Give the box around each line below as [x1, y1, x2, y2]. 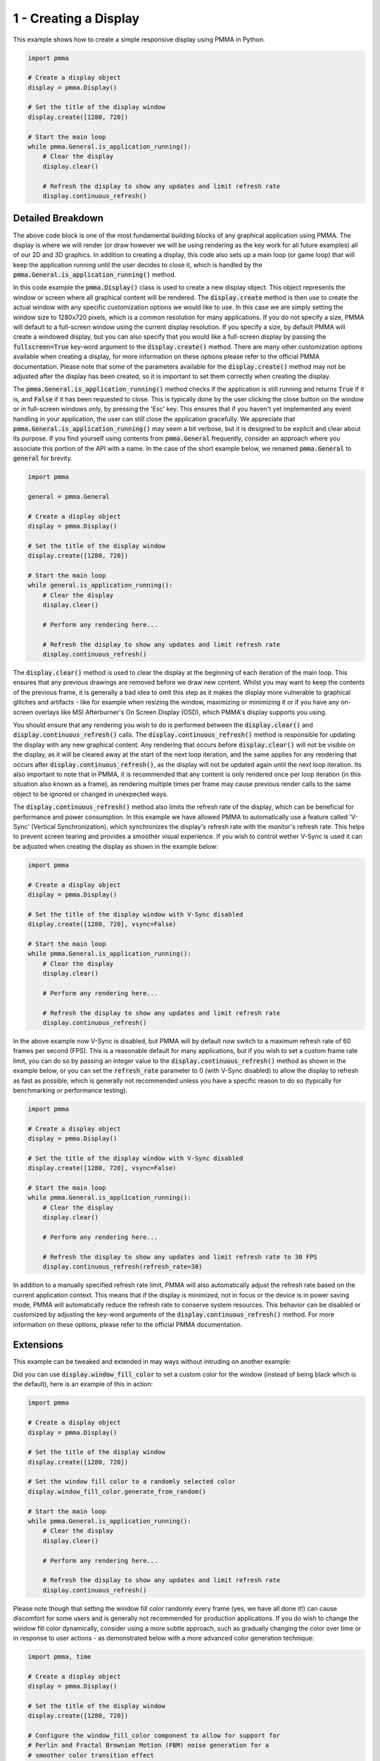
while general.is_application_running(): [27, 581, 173, 590]
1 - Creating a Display [13, 11, 140, 26]
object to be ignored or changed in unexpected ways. [13, 790, 168, 798]
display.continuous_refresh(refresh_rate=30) [42, 1263, 203, 1271]
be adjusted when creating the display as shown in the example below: [13, 842, 218, 850]
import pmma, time [27, 1653, 91, 1660]
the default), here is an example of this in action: [13, 1380, 153, 1388]
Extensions [13, 1338, 63, 1350]
